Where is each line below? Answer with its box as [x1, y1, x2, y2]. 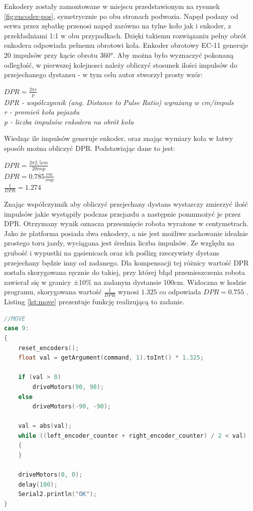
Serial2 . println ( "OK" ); [18, 491, 97, 498]
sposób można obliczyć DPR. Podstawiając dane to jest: [4, 142, 175, 153]
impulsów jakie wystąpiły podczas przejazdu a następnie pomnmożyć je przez [4, 208, 241, 219]
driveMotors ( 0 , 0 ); [18, 471, 83, 479]
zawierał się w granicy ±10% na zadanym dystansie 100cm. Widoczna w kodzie [4, 276, 247, 287]
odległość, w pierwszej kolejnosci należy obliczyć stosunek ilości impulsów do [4, 59, 238, 70]
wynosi [118, 286, 139, 297]
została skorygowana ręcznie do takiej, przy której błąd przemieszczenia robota [4, 267, 245, 277]
